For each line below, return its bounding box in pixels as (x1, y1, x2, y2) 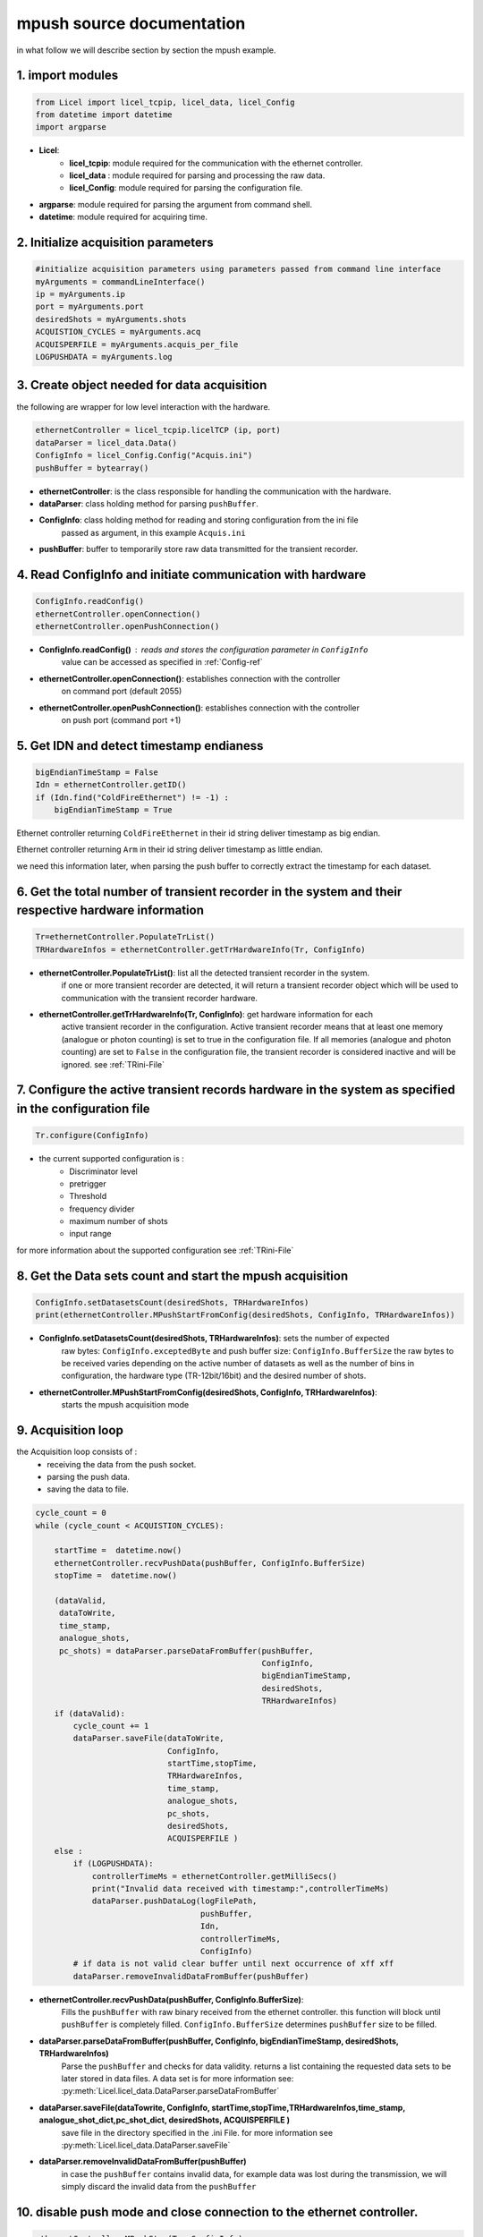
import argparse (35, 122, 107, 132)
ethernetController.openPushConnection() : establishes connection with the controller (38, 702, 360, 713)
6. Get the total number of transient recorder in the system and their (16, 884, 402, 899)
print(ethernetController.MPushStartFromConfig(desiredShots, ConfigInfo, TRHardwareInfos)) (35, 1310, 455, 1320)
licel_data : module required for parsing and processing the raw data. (69, 170, 326, 181)
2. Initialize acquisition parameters (16, 235, 214, 251)
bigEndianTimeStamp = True (54, 805, 174, 815)
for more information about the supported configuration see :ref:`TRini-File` (16, 1245, 294, 1255)
